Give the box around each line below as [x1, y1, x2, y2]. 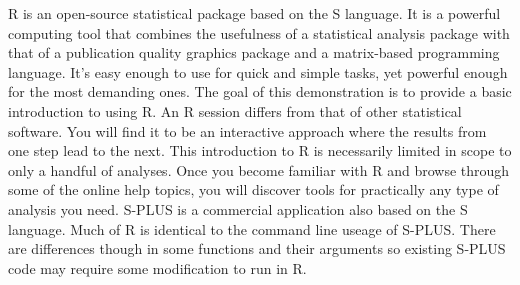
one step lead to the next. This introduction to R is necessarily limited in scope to [8, 140, 512, 161]
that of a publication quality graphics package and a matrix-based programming [8, 42, 500, 63]
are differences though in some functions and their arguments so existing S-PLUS [8, 238, 506, 259]
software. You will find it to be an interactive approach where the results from [8, 120, 487, 141]
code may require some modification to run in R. [8, 257, 307, 278]
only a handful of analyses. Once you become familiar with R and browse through [8, 159, 510, 180]
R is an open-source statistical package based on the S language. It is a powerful [8, 3, 501, 23]
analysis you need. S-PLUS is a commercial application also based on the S [8, 198, 468, 219]
